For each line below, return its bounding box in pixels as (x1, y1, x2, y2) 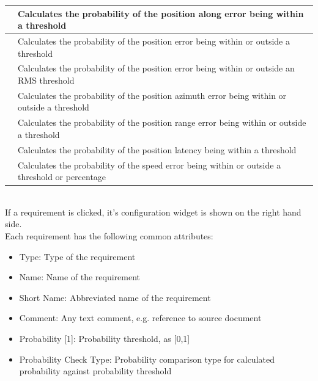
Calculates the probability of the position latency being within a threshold (18, 143, 297, 156)
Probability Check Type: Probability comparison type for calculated (19, 352, 275, 365)
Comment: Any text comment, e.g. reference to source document (19, 311, 262, 324)
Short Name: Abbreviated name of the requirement (19, 291, 211, 303)
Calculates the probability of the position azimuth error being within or (18, 89, 287, 101)
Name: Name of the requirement (19, 270, 141, 283)
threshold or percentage (18, 170, 106, 183)
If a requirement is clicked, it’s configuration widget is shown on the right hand (5, 205, 301, 218)
